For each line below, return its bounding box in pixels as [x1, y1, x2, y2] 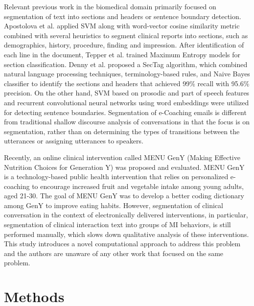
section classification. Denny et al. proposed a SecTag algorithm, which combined [4, 59, 248, 69]
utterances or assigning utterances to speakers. [4, 136, 143, 146]
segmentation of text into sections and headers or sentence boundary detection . [4, 11, 241, 21]
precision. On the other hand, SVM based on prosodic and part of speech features [4, 88, 250, 98]
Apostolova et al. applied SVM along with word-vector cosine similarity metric [4, 21, 240, 31]
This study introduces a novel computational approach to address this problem [4, 238, 241, 249]
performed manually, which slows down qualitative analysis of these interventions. [4, 229, 249, 239]
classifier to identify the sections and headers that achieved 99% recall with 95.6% [4, 78, 250, 88]
